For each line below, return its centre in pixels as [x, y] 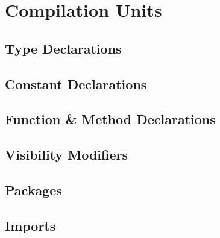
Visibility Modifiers [66, 155]
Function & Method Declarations [110, 119]
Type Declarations [63, 48]
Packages [33, 189]
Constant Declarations [76, 83]
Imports [30, 225]
